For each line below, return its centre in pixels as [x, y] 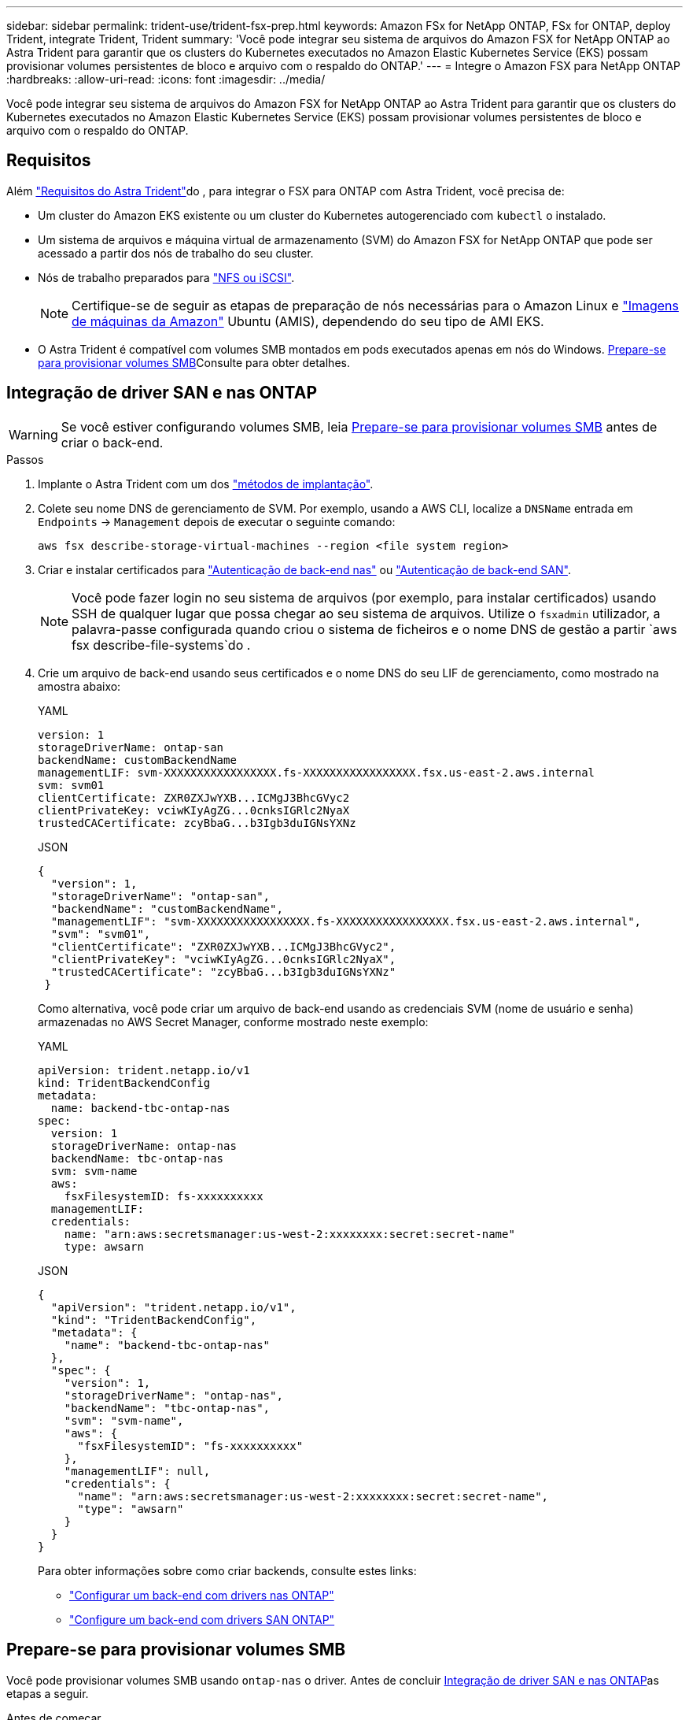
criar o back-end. [112, 442]
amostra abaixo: [79, 686]
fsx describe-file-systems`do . [161, 645]
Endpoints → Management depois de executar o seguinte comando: [217, 521]
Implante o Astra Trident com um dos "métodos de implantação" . [206, 484]
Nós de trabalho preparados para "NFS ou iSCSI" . [166, 277]
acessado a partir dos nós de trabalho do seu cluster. [176, 253]
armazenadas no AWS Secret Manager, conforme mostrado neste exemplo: [233, 1021]
